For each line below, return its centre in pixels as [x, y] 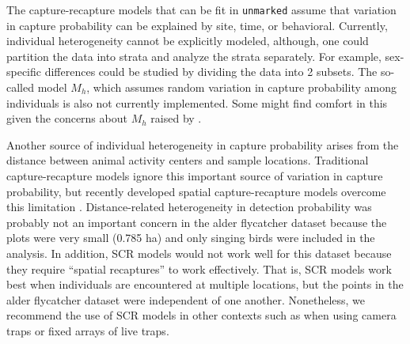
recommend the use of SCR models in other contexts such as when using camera [201, 315]
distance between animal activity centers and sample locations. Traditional [188, 160]
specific [24, 72]
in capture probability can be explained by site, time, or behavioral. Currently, [197, 25]
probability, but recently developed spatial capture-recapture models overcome [196, 191]
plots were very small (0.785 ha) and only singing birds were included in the [191, 238]
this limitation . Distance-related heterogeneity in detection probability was [189, 207]
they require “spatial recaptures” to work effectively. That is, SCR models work [199, 268]
